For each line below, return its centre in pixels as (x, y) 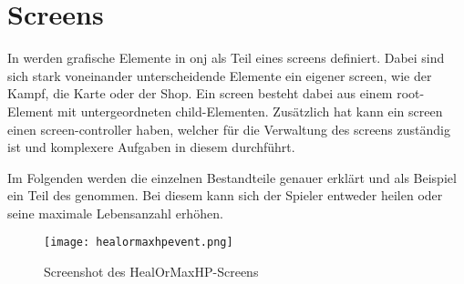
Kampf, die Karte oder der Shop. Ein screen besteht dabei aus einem (200, 93)
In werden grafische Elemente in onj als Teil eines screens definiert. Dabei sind (226, 58)
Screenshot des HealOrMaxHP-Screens (151, 272)
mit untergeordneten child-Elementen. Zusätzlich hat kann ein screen (250, 111)
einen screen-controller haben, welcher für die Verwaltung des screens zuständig (229, 129)
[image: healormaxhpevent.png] (139, 243)
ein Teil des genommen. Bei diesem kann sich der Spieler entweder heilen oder (225, 195)
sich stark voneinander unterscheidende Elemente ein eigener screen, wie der (220, 75)
